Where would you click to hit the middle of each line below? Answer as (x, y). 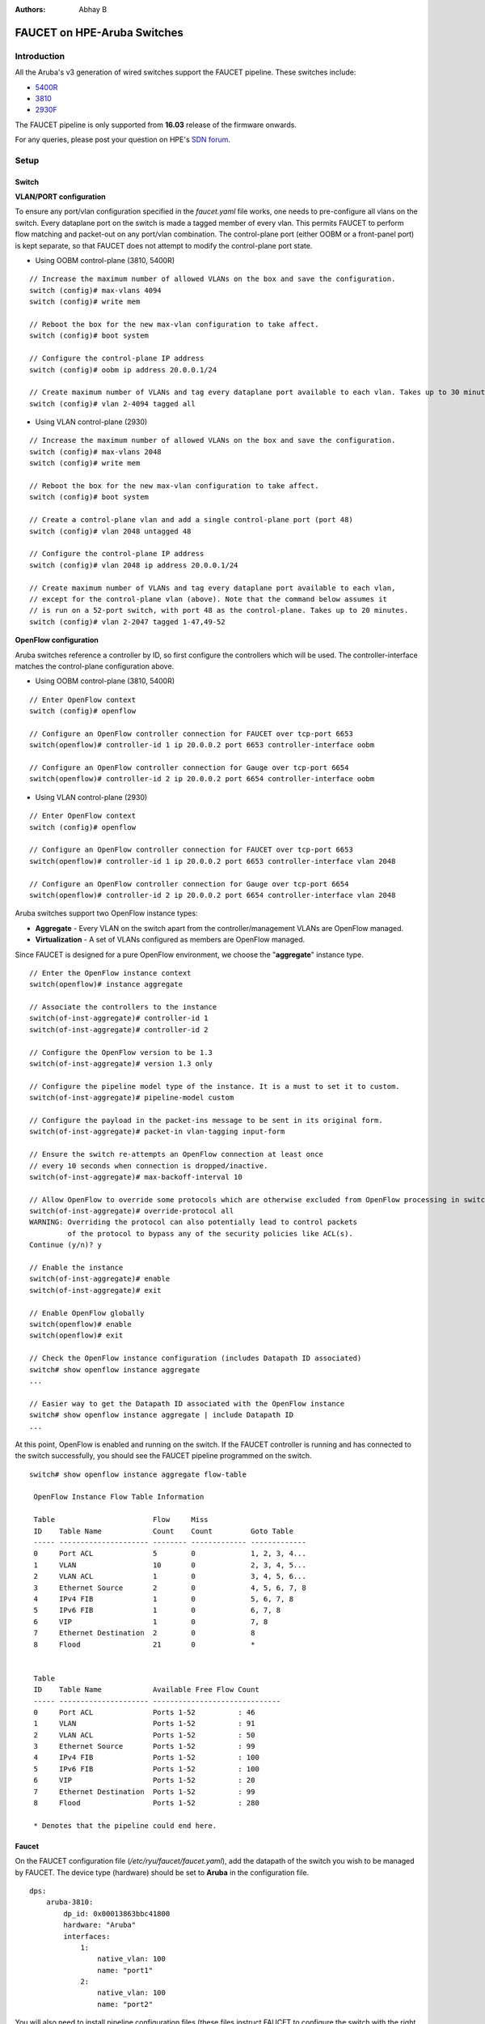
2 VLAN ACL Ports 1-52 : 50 (144, 1735)
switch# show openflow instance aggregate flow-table (138, 1474)
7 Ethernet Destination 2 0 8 (144, 1633)
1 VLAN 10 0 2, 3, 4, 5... (170, 1565)
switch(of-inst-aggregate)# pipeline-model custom (132, 1098)
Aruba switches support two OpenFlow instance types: (106, 913)
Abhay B (93, 9)
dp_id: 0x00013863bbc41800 (117, 1913)
